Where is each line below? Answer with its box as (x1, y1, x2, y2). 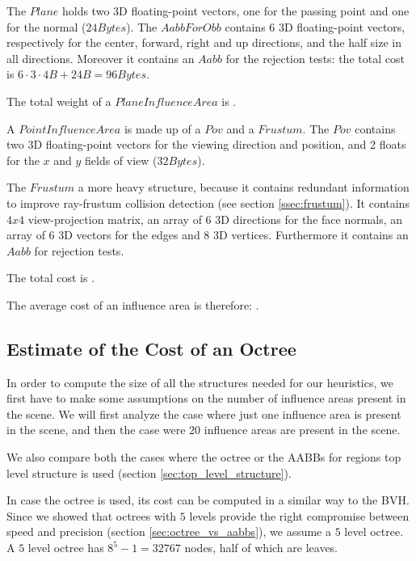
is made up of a (124, 120, 201, 137)
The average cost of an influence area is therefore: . (6, 296, 259, 313)
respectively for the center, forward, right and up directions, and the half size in (6, 34, 401, 51)
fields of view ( (85, 151, 158, 168)
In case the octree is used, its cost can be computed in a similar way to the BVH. (6, 491, 410, 508)
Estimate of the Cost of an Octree (6, 335, 296, 361)
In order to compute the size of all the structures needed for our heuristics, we (6, 373, 393, 390)
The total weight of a (6, 92, 111, 109)
